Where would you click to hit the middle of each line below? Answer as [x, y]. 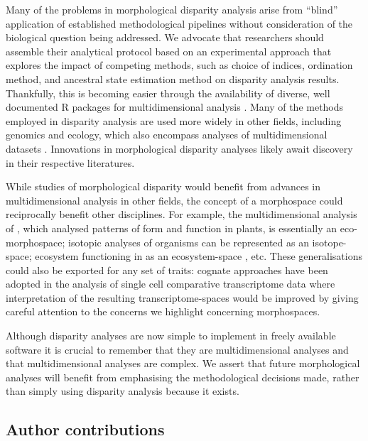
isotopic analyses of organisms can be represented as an [189, 242]
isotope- [329, 242]
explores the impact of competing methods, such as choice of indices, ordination [179, 65]
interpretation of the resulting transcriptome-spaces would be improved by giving [182, 297]
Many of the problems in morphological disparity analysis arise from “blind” [172, 9]
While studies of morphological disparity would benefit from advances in [163, 186]
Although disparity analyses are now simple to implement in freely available [171, 336]
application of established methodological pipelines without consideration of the [179, 23]
